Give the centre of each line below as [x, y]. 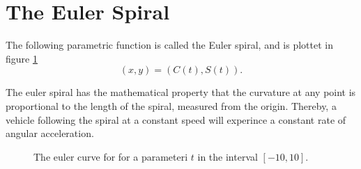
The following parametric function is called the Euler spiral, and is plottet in [170, 45]
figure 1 [22, 58]
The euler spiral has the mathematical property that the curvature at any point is [181, 92]
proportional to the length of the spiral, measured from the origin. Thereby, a [171, 105]
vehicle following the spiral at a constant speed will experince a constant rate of [176, 119]
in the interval [228, 156]
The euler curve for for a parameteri [111, 156]
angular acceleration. [50, 133]
